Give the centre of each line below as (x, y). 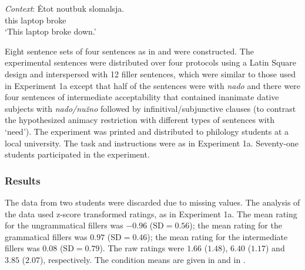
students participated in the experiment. (77, 154)
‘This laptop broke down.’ (51, 31)
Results (23, 180)
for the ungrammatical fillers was (64, 225)
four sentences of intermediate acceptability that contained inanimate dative (142, 97)
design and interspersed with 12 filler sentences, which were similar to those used (150, 74)
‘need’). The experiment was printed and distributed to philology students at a (147, 131)
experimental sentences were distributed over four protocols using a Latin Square (150, 62)
